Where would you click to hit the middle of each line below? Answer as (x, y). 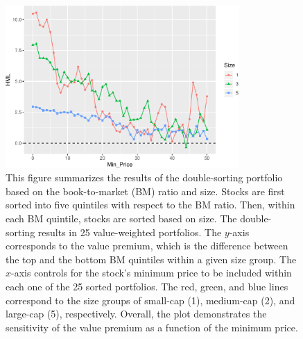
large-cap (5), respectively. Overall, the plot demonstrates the (136, 314)
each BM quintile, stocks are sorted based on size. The (121, 218)
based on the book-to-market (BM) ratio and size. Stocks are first (145, 191)
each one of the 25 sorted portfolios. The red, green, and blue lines (147, 286)
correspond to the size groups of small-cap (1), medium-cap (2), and (150, 300)
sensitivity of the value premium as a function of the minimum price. (152, 327)
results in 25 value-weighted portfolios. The (130, 232)
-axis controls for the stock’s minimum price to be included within (151, 273)
